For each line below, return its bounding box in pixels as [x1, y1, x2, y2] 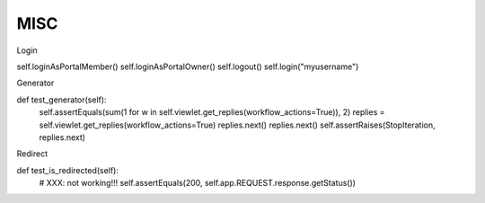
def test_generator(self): [16, 94, 107, 105]
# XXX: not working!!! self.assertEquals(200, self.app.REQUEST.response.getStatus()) [39, 178, 357, 189]
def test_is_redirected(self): [16, 164, 119, 175]
